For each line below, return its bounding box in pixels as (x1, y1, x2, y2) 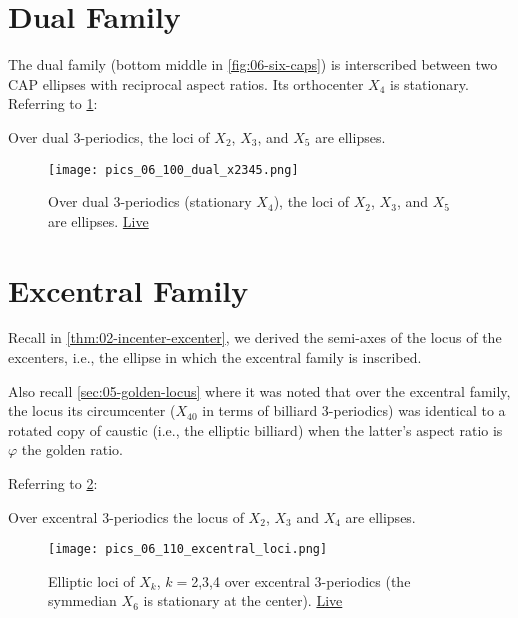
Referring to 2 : (8, 473, 98, 494)
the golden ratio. (21, 439, 123, 460)
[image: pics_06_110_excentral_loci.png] (48, 542, 328, 557)
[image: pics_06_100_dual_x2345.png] (48, 162, 299, 177)
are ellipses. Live (48, 210, 149, 231)
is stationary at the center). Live (143, 590, 343, 611)
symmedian (48, 590, 117, 611)
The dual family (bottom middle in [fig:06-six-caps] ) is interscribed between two (8, 54, 498, 75)
